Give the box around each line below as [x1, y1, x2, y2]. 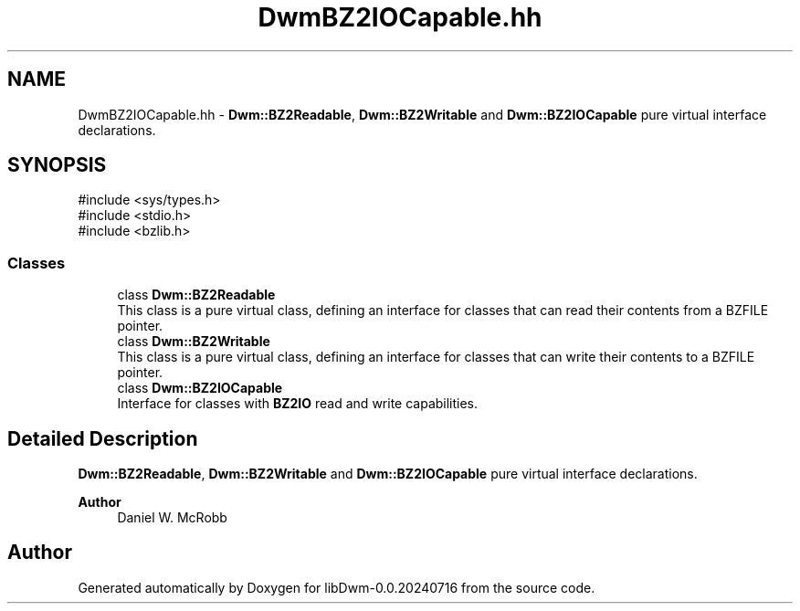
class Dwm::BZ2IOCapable [117, 380, 283, 396]
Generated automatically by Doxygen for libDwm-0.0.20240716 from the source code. [78, 579, 595, 595]
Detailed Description [7, 427, 198, 450]
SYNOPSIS [7, 153, 107, 177]
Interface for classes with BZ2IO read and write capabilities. [117, 395, 479, 412]
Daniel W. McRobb [117, 510, 227, 526]
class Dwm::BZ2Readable [117, 287, 276, 303]
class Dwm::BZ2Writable [117, 333, 270, 350]
